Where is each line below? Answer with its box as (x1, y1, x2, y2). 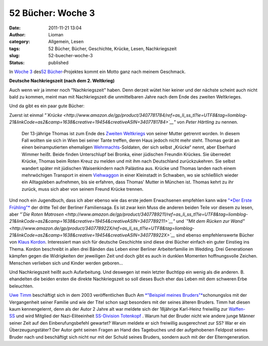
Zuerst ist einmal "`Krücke (9, 112, 63, 118)
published (48, 60, 69, 66)
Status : (9, 60, 25, 66)
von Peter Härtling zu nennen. (177, 119, 238, 125)
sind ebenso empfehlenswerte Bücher (176, 232, 254, 238)
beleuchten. (9, 283, 34, 289)
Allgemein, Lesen (48, 39, 84, 45)
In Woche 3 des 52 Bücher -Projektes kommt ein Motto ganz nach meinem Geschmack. (9, 69, 186, 75)
